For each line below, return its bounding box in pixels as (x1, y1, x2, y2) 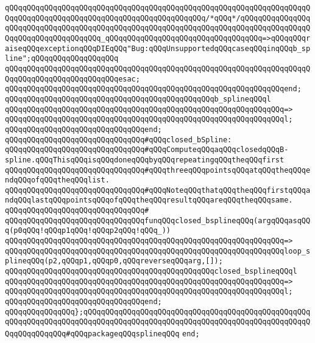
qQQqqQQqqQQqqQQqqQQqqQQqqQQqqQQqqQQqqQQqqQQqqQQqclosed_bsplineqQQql (5, 267, 297, 276)
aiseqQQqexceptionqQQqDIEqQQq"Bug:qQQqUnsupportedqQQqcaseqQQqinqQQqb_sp (5, 44, 311, 53)
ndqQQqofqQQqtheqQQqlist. (5, 176, 110, 185)
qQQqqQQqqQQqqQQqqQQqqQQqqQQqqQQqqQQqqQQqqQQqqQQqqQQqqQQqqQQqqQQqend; (5, 85, 302, 94)
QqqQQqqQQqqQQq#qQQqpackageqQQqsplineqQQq (5, 330, 180, 338)
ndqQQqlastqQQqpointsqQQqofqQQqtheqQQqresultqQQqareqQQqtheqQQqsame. (5, 196, 293, 205)
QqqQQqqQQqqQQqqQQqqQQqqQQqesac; (5, 74, 140, 83)
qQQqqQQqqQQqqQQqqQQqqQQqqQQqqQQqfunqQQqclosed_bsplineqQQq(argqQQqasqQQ (5, 216, 311, 225)
